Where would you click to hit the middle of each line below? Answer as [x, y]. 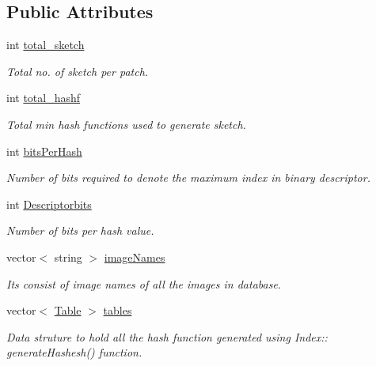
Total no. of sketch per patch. [78, 71]
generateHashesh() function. [74, 352]
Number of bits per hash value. [80, 230]
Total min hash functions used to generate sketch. [126, 124]
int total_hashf [44, 98]
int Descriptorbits [49, 204]
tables [118, 310]
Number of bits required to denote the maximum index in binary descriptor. [188, 177]
